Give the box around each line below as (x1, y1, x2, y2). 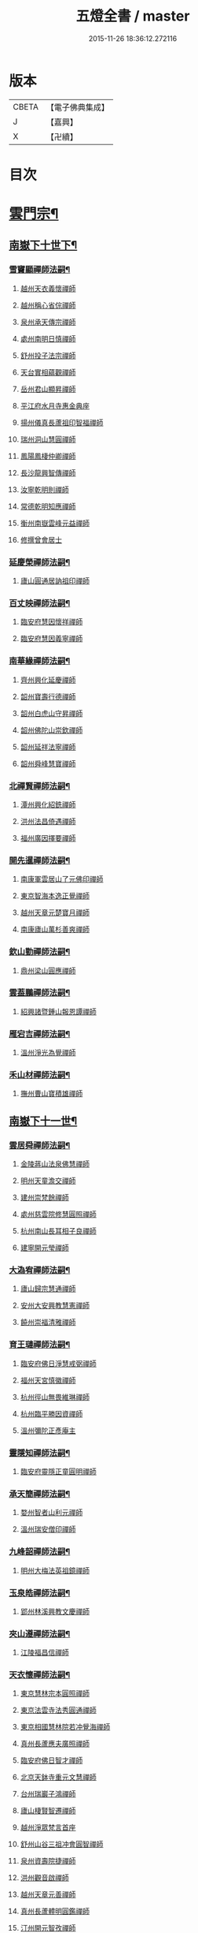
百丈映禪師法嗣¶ (9, 597, 71, 608)
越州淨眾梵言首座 (20, 1823, 76, 1832)
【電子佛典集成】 (46, 102, 109, 113)
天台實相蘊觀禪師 (20, 368, 76, 377)
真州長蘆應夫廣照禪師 (20, 1739, 90, 1748)
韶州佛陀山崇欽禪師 (20, 725, 83, 734)
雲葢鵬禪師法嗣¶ (9, 987, 71, 998)
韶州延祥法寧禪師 (20, 742, 76, 752)
